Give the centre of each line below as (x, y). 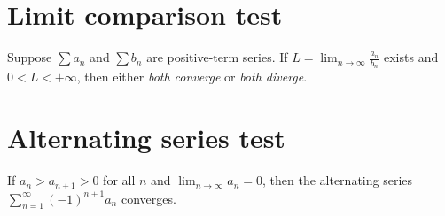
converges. (148, 198)
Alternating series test (146, 138)
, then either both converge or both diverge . (192, 77)
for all (119, 180)
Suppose (30, 57)
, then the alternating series (338, 180)
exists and (411, 57)
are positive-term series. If (217, 57)
